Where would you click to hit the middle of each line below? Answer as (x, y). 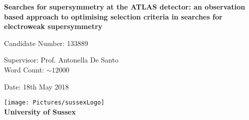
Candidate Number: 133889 (46, 43)
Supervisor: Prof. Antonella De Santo (61, 60)
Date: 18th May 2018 (37, 86)
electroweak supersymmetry (53, 26)
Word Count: (24, 69)
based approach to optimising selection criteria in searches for (113, 16)
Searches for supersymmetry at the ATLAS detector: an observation (125, 6)
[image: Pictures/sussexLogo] (54, 103)
